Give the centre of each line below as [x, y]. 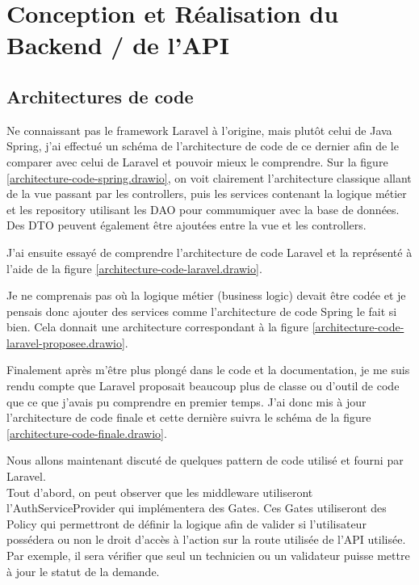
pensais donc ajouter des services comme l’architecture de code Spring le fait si [202, 311]
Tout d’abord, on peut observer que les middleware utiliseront [160, 492]
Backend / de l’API [118, 45]
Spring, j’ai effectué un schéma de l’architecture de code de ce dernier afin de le [203, 146]
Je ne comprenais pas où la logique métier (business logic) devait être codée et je [206, 295]
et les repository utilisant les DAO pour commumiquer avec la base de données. [203, 209]
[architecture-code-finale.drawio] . [87, 433]
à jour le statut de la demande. [83, 571]
